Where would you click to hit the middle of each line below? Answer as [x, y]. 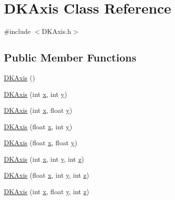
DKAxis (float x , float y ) [41, 143]
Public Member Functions [70, 57]
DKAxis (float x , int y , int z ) [47, 175]
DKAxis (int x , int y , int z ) [44, 159]
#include [17, 31]
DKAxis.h [57, 31]
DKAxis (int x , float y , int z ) [47, 192]
